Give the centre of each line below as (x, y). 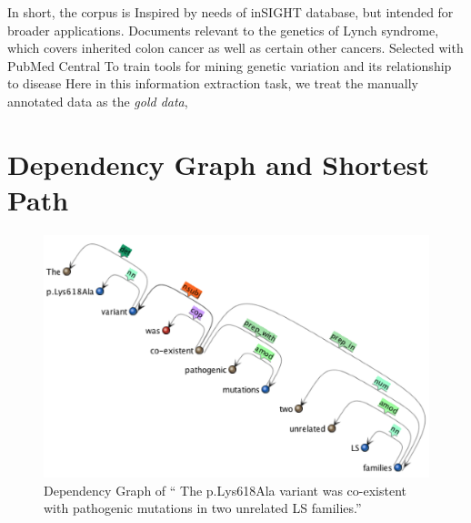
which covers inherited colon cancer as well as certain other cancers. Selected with (235, 48)
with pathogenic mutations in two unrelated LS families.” (203, 508)
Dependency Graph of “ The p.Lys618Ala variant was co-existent (225, 490)
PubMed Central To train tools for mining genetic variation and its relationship (230, 65)
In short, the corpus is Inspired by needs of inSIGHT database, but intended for (230, 12)
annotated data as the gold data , (98, 101)
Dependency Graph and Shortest (219, 164)
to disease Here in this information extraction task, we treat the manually (213, 83)
